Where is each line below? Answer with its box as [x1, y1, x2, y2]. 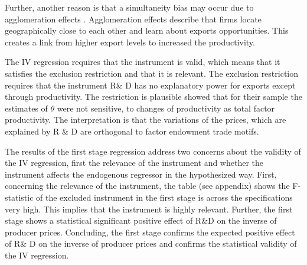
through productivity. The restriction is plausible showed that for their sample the [5, 90, 302, 103]
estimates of [5, 102, 48, 114]
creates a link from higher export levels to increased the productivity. [5, 35, 255, 48]
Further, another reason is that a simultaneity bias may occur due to [5, 1, 254, 13]
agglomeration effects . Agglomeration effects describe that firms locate [5, 12, 262, 25]
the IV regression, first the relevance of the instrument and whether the [5, 156, 264, 169]
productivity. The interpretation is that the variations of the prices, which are [5, 113, 286, 126]
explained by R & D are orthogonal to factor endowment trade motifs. [5, 125, 259, 137]
